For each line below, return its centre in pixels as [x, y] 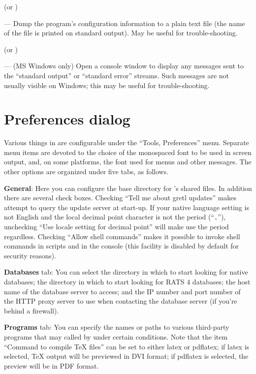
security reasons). [30, 255]
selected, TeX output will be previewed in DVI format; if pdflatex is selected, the [126, 356]
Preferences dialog [67, 119]
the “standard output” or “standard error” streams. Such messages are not [117, 75]
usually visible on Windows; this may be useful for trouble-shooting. [107, 85]
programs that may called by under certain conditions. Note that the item [116, 337]
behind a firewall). [32, 310]
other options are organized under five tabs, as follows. [86, 171]
